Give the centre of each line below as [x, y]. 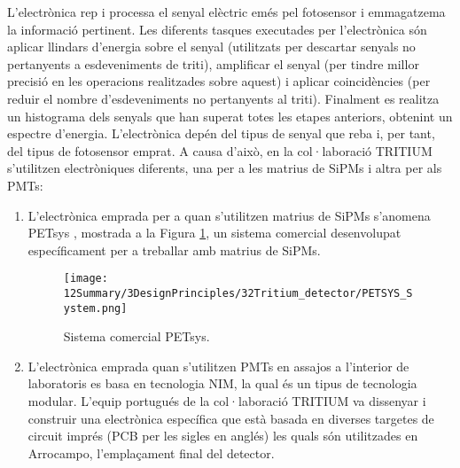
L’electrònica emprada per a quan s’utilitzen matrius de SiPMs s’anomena [229, 215]
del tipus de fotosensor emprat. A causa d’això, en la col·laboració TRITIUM [220, 150]
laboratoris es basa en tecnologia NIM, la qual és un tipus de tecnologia [222, 383]
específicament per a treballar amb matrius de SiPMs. [174, 250]
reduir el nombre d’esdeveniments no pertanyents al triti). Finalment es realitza [223, 98]
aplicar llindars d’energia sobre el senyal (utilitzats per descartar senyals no [211, 47]
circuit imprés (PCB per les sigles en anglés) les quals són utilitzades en [223, 436]
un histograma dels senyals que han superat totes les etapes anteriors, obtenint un [230, 116]
